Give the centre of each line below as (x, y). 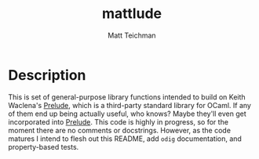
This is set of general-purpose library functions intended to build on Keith (127, 97)
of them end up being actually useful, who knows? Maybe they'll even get (128, 114)
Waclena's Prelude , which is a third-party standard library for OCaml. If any (129, 105)
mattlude (132, 14)
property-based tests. (44, 146)
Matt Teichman (132, 35)
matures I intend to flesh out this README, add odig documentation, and (125, 139)
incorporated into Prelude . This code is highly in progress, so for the (119, 121)
